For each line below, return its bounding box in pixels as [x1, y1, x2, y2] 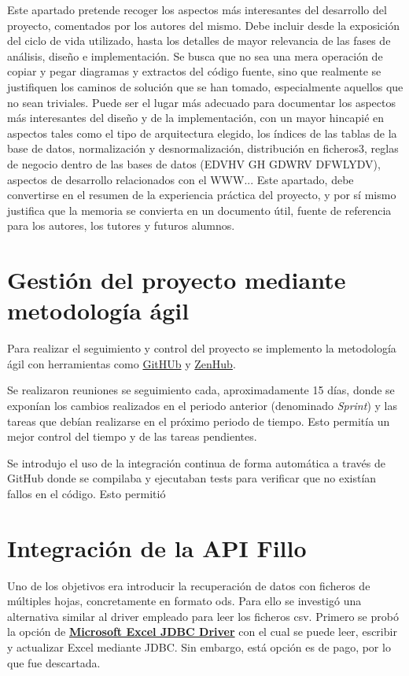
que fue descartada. [7, 654, 101, 670]
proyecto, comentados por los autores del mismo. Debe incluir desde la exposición [7, 17, 400, 33]
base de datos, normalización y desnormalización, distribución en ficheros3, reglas [7, 140, 399, 157]
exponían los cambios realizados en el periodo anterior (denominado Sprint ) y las [7, 397, 397, 413]
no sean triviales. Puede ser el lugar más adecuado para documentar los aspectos [7, 94, 396, 110]
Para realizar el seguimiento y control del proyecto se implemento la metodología [7, 340, 396, 356]
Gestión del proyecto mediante [7, 264, 346, 296]
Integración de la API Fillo [7, 531, 307, 563]
